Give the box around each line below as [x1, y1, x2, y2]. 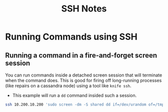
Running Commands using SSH [5, 31, 137, 42]
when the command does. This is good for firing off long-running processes [5, 77, 162, 83]
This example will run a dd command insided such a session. [12, 92, 137, 98]
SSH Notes [61, 3, 107, 14]
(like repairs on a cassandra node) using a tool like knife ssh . [5, 83, 131, 88]
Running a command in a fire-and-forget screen [5, 51, 157, 59]
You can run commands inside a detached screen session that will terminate [5, 72, 162, 78]
